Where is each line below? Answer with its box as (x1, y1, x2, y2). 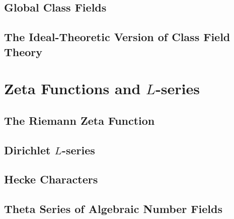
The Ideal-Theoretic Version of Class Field (4, 29, 230, 45)
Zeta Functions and (4, 78, 141, 99)
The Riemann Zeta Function (4, 112, 155, 128)
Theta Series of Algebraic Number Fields (4, 201, 222, 216)
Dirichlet (4, 142, 51, 157)
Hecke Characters (4, 171, 98, 187)
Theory (4, 44, 43, 59)
